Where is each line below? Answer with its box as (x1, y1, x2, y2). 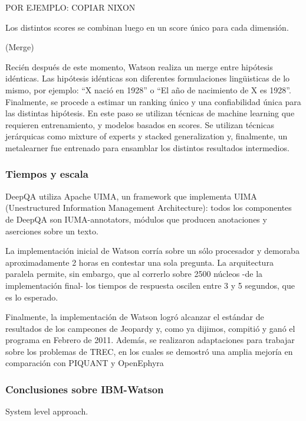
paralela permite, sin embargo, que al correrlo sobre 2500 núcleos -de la (5, 267, 263, 280)
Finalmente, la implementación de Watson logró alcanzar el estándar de (5, 311, 264, 323)
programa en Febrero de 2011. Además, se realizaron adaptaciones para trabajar (5, 334, 295, 346)
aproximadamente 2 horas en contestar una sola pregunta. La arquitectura (5, 256, 274, 268)
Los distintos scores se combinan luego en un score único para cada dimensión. (5, 21, 289, 33)
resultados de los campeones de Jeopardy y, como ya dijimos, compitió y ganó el (5, 322, 295, 334)
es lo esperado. (5, 291, 58, 303)
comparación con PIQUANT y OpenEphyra (5, 357, 164, 369)
